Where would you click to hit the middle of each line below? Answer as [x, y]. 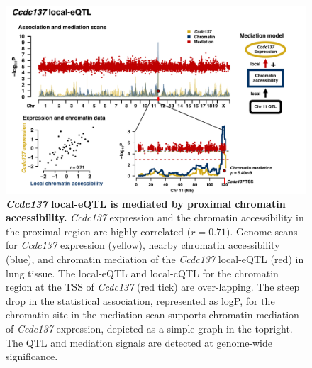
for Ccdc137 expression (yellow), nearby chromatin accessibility [143, 245]
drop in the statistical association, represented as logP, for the [140, 300]
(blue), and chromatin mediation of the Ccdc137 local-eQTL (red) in [155, 258]
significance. [32, 356]
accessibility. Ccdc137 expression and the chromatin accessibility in [155, 217]
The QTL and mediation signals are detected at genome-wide [139, 342]
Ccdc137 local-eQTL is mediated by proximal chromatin [146, 203]
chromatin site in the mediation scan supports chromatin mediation [152, 314]
